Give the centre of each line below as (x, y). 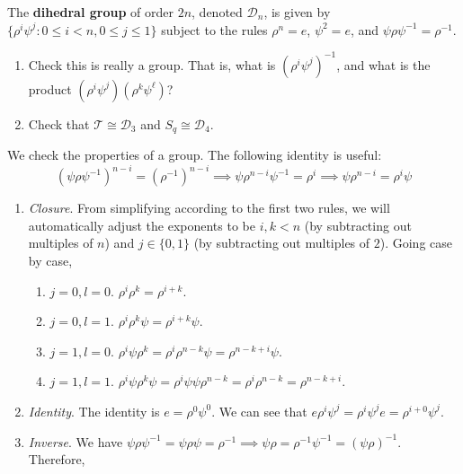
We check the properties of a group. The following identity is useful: (195, 155)
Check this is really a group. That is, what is (152, 64)
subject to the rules (214, 29)
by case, (50, 261)
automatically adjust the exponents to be (142, 225)
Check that (59, 123)
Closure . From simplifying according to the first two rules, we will (209, 208)
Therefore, (57, 459)
